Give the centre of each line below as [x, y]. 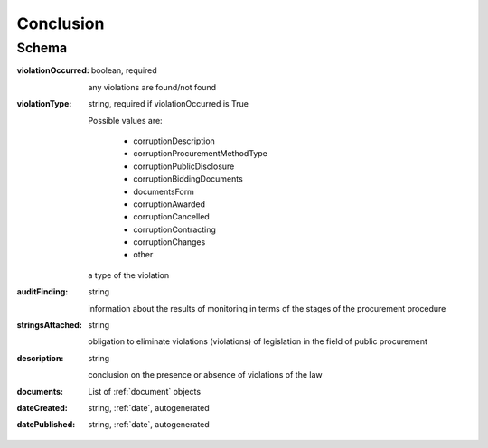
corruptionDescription [174, 141]
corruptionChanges [169, 242]
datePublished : [46, 425]
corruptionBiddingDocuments [188, 179]
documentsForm [164, 191]
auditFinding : [42, 292]
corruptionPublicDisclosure [184, 166]
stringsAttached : [50, 325]
